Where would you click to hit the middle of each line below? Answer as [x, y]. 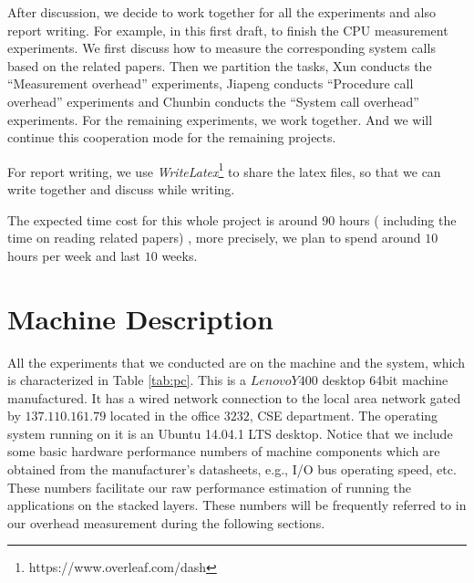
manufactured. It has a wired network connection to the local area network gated [234, 397]
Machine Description [140, 318]
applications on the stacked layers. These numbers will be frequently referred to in [237, 505]
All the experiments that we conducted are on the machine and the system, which [236, 362]
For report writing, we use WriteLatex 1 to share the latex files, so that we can [224, 170]
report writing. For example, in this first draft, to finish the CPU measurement [228, 30]
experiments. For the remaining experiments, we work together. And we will [220, 119]
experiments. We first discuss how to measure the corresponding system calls [222, 48]
